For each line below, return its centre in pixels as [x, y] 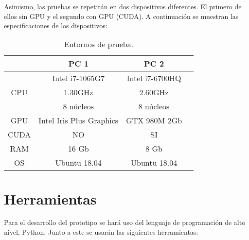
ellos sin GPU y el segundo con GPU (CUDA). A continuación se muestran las [121, 16]
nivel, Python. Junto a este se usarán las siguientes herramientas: [101, 231]
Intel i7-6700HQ [154, 78]
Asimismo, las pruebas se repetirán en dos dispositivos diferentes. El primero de [123, 6]
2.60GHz [154, 92]
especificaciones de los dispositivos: [56, 26]
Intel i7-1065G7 [79, 78]
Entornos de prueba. [99, 44]
